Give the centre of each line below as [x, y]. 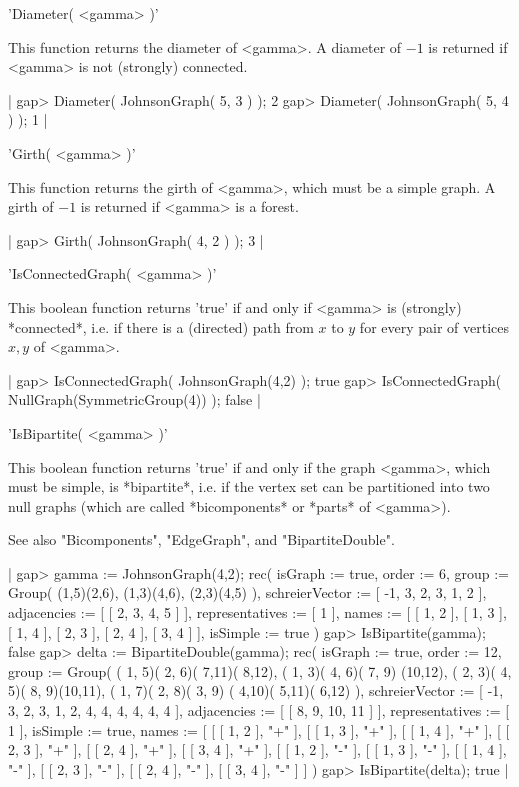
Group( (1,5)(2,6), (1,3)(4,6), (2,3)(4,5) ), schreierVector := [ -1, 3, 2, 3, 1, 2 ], [247, 592]
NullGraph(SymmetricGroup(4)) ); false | [134, 399]
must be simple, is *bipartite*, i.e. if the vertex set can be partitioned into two [249, 486]
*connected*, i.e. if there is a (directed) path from [161, 326]
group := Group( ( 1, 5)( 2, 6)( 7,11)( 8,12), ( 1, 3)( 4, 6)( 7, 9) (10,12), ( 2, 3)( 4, [260, 670]
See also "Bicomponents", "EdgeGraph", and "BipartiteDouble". [201, 539]
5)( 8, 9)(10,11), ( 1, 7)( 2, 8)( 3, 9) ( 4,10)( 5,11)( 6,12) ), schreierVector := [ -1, [256, 690]
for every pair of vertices [434, 326]
